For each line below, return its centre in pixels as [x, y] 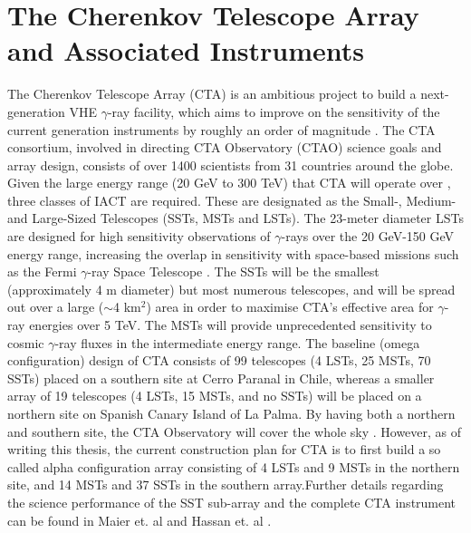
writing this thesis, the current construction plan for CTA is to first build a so [224, 449]
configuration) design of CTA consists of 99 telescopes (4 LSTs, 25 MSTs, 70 [219, 360]
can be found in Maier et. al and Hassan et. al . [139, 520]
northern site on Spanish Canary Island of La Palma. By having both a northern [231, 413]
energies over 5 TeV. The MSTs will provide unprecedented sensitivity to [231, 325]
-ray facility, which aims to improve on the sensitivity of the [274, 111]
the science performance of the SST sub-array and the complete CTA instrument [232, 502]
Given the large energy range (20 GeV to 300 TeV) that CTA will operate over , [229, 183]
